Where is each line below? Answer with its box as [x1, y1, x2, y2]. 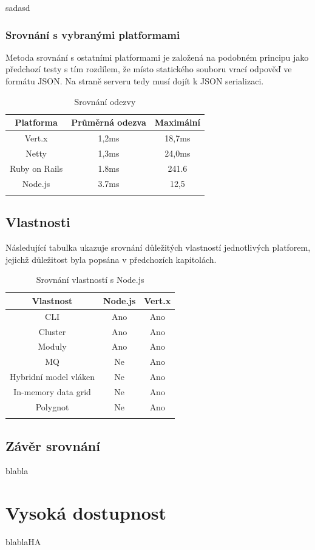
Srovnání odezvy [74, 95, 136, 107]
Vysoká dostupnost [5, 500, 167, 525]
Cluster [38, 325, 66, 338]
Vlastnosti [5, 212, 70, 231]
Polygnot [35, 400, 69, 413]
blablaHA [5, 535, 41, 548]
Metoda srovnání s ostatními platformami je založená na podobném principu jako [5, 50, 309, 63]
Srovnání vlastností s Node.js [36, 273, 144, 286]
